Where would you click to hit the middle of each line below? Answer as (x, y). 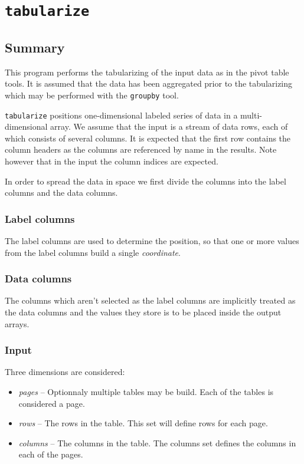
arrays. (17, 323)
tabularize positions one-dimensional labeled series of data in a (121, 115)
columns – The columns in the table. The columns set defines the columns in (157, 442)
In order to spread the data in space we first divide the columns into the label (146, 181)
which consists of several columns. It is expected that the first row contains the (148, 138)
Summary (35, 47)
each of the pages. (51, 454)
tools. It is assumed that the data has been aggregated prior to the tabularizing (149, 83)
